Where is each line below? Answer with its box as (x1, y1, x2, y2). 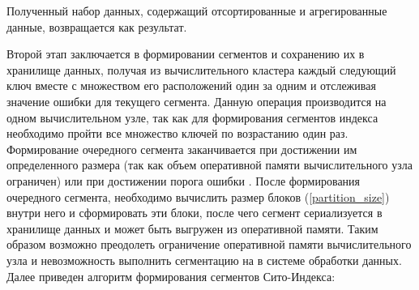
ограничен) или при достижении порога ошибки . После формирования (6, 172, 361, 189)
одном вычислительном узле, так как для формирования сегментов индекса (6, 109, 378, 126)
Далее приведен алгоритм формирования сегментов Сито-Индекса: (6, 267, 336, 284)
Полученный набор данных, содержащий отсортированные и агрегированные (6, 2, 387, 19)
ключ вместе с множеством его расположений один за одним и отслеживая (6, 77, 376, 94)
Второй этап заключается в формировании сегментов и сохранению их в (6, 45, 365, 62)
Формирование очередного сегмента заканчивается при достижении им (6, 140, 357, 157)
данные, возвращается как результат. (6, 18, 187, 35)
